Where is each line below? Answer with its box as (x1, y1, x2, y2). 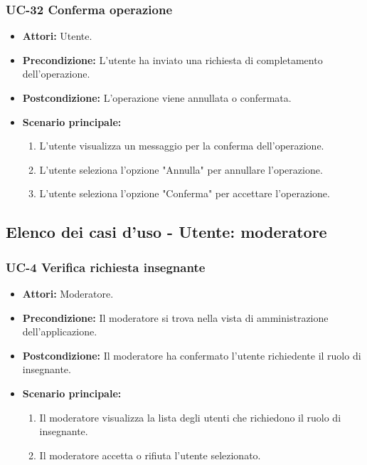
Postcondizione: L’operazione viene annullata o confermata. (22, 90, 292, 105)
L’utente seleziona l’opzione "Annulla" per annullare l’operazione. (39, 162, 323, 177)
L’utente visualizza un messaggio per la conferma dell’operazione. (39, 138, 324, 153)
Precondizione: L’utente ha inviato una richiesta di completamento (22, 52, 323, 67)
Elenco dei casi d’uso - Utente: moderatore (6, 221, 327, 243)
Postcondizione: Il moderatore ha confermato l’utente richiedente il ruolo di (22, 348, 361, 362)
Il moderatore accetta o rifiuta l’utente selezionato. (39, 447, 261, 462)
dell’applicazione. (22, 324, 97, 339)
